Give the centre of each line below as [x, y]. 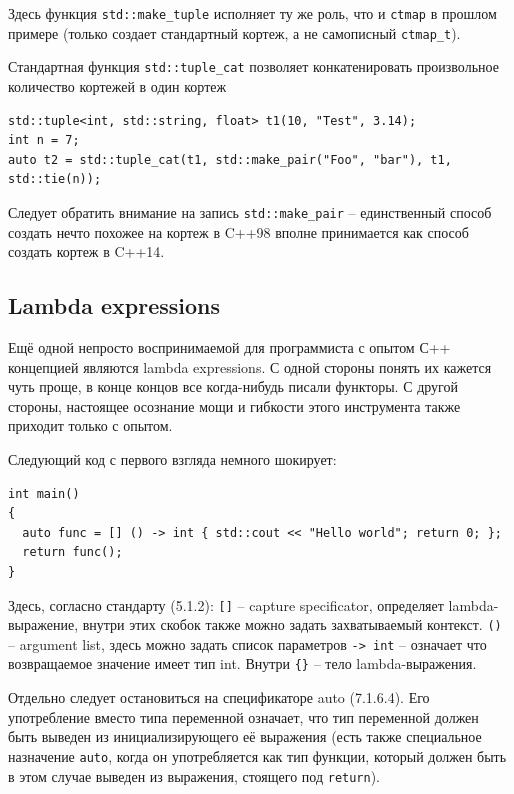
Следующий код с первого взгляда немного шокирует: [172, 458]
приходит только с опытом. [90, 425]
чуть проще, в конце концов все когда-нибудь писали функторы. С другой [233, 386]
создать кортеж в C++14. [86, 251]
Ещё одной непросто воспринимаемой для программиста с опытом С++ [229, 346]
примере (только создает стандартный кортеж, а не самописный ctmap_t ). [234, 32]
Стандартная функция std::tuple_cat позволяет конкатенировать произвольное [253, 66]
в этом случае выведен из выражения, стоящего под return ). [194, 775]
